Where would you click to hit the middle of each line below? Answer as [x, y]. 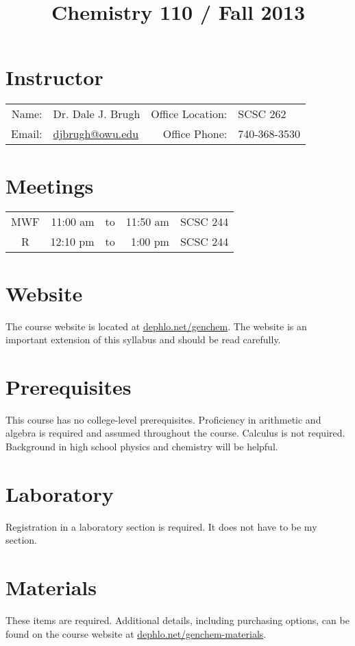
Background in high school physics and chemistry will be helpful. [142, 447]
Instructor [54, 77]
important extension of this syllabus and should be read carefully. [143, 339]
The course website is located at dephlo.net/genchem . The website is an [156, 326]
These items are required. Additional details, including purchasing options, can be [177, 620]
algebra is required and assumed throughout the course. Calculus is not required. [175, 433]
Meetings [50, 185]
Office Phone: [195, 134]
